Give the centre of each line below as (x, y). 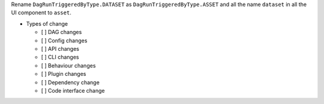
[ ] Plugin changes (64, 74)
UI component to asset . (41, 13)
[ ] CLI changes (60, 57)
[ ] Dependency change (70, 82)
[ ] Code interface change (73, 90)
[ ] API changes (60, 48)
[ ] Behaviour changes (68, 65)
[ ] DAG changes (61, 32)
